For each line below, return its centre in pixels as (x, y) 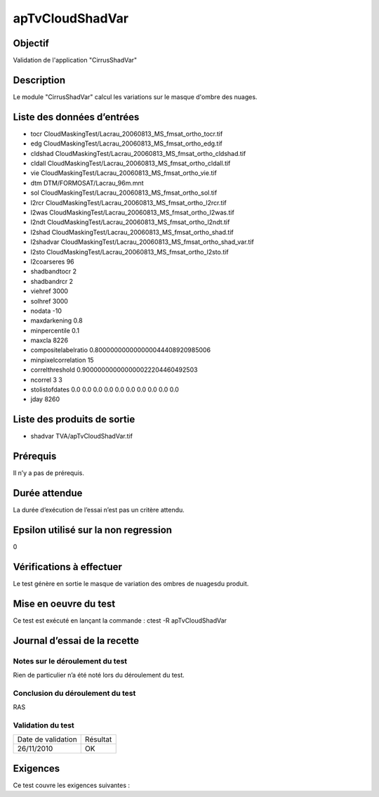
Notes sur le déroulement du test (70, 661)
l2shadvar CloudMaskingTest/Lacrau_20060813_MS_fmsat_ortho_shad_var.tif (142, 242)
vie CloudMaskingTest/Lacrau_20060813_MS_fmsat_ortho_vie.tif (124, 173)
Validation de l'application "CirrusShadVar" (75, 60)
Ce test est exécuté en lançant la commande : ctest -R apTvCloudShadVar (120, 620)
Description (39, 80)
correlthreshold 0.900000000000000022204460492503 (114, 370)
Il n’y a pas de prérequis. (48, 473)
